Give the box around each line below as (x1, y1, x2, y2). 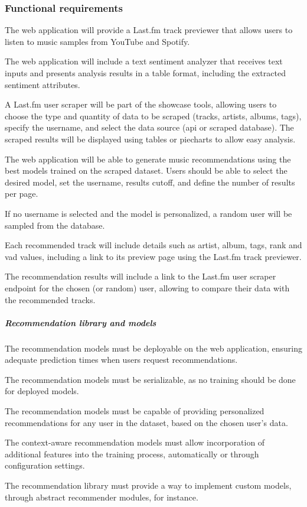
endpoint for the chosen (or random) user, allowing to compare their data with (5, 281, 290, 294)
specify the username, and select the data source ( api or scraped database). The (5, 121, 294, 134)
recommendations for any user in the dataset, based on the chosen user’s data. (5, 416, 288, 428)
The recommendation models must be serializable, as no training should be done (5, 373, 296, 385)
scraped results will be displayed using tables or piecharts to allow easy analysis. (5, 132, 296, 145)
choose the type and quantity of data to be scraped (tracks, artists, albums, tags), (5, 109, 302, 122)
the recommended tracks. (5, 293, 96, 305)
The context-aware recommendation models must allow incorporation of (5, 436, 265, 448)
